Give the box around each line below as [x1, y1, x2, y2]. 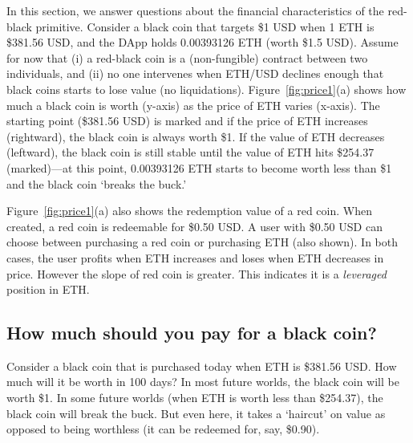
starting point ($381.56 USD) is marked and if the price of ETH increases [6, 112, 368, 129]
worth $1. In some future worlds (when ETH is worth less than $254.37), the [6, 389, 383, 406]
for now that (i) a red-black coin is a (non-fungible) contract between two [6, 49, 368, 66]
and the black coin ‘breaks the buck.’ [6, 175, 187, 192]
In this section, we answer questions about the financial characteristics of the [6, 2, 384, 18]
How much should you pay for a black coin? [6, 320, 377, 345]
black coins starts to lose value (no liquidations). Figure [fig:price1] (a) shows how [6, 80, 407, 97]
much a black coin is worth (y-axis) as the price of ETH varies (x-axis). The [6, 96, 380, 113]
